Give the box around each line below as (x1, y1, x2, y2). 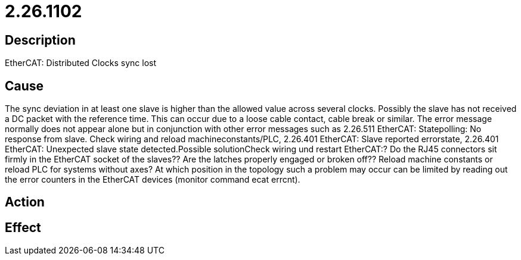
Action (5, 195, 45, 210)
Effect (5, 220, 41, 235)
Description (5, 32, 76, 48)
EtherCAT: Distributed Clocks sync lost (5, 58, 157, 68)
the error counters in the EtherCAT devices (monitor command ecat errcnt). (5, 174, 300, 185)
